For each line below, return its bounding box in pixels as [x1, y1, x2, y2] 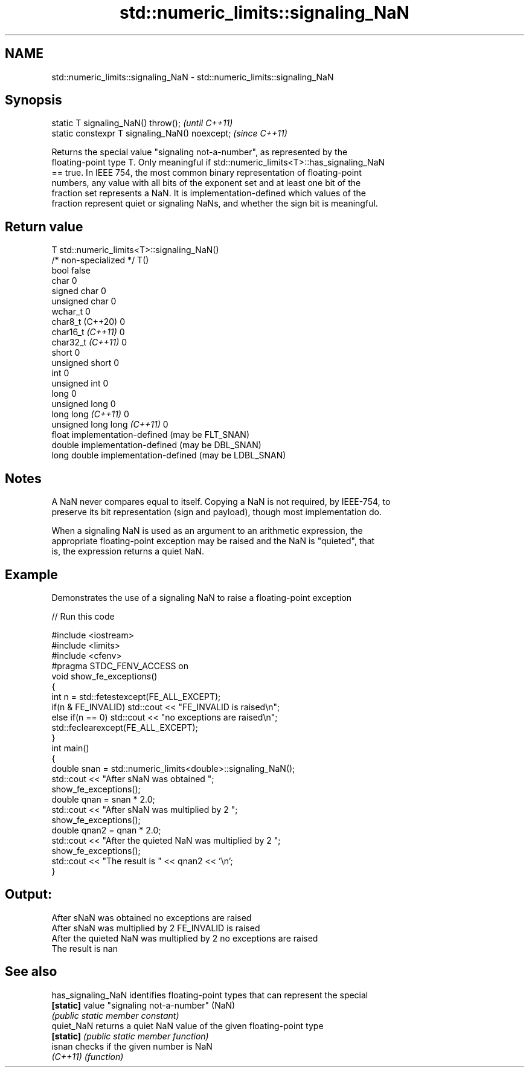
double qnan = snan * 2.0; [51, 794, 155, 804]
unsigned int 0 [51, 378, 109, 389]
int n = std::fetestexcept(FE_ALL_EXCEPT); [51, 691, 221, 702]
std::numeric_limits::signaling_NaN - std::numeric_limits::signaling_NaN [51, 71, 334, 82]
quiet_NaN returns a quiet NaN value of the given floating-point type [51, 1020, 324, 1031]
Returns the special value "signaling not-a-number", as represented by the [51, 147, 348, 158]
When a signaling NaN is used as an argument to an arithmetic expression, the [51, 525, 363, 536]
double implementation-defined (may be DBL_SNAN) [51, 440, 261, 451]
